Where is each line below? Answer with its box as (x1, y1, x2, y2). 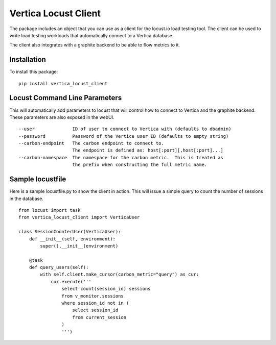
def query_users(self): (29, 264, 89, 270)
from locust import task (18, 207, 81, 213)
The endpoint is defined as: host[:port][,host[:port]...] (72, 147, 223, 153)
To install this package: (9, 69, 58, 75)
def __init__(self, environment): (29, 236, 116, 242)
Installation (9, 55, 46, 64)
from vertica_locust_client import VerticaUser (18, 214, 140, 220)
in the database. (9, 195, 43, 202)
